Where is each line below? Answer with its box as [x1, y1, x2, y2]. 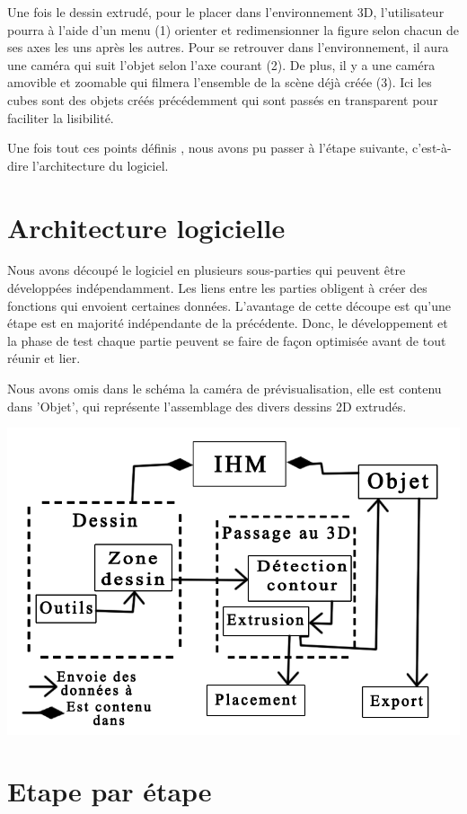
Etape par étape [7, 773, 212, 810]
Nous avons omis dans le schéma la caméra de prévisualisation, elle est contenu [7, 379, 442, 398]
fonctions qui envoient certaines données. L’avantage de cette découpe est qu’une [7, 296, 452, 314]
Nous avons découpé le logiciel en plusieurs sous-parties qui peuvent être [7, 261, 406, 279]
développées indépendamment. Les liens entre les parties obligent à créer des [7, 279, 427, 297]
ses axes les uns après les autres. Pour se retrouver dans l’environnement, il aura [7, 38, 449, 57]
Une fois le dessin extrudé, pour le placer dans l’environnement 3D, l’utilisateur [7, 3, 445, 21]
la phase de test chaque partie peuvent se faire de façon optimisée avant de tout [7, 331, 446, 349]
